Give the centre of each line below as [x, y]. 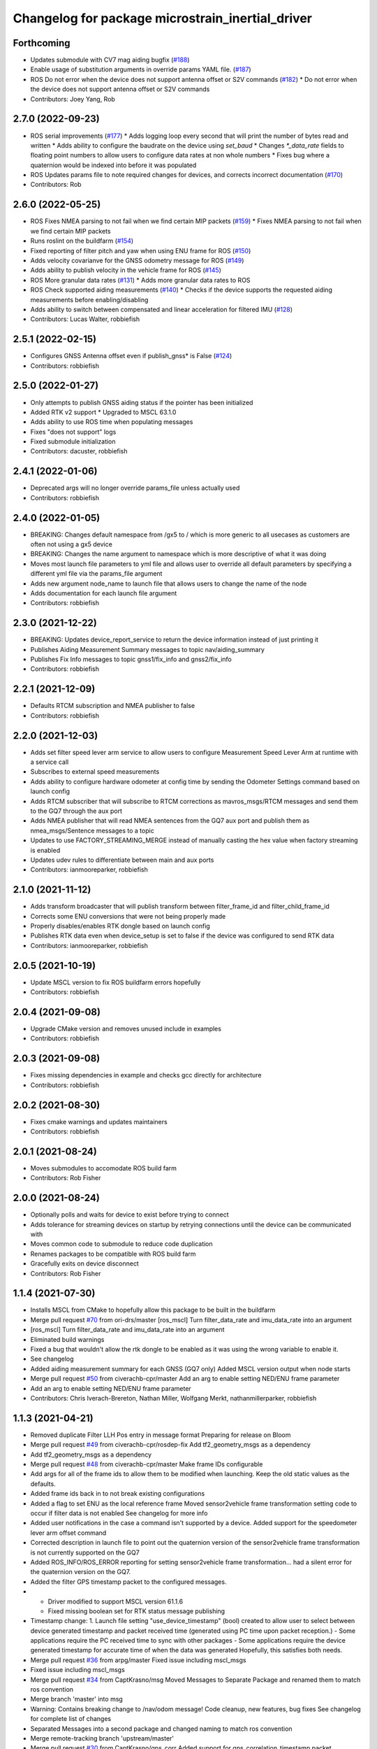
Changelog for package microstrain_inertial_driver [162, 18]
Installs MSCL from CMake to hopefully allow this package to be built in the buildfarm [153, 1310]
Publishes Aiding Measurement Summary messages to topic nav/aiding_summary [148, 649]
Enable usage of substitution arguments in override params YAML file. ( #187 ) [141, 69]
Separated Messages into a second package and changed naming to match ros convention [161, 1729]
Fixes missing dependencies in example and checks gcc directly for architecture [146, 1075]
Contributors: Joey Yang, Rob [73, 99]
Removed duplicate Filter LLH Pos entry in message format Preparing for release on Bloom [161, 1435]
